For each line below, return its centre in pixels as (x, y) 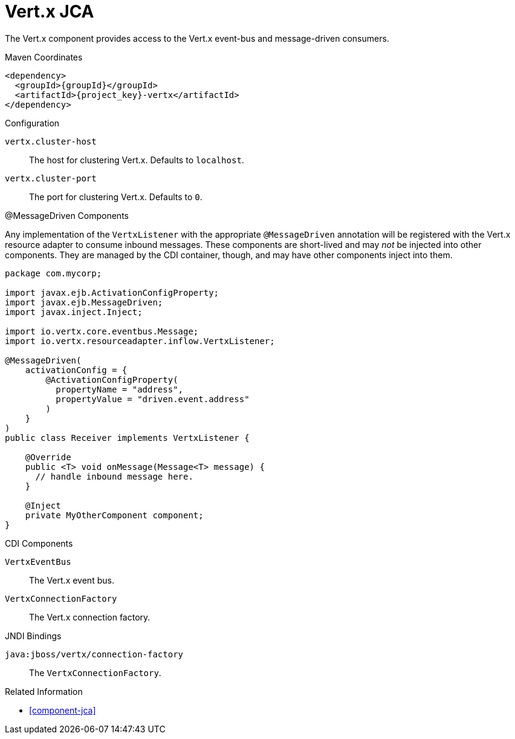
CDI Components (39, 543)
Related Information (44, 691)
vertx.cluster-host (51, 141)
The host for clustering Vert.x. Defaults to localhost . (137, 160)
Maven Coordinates (44, 57)
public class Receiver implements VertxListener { (127, 438)
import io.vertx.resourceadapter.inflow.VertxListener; (140, 341)
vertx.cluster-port (51, 178)
